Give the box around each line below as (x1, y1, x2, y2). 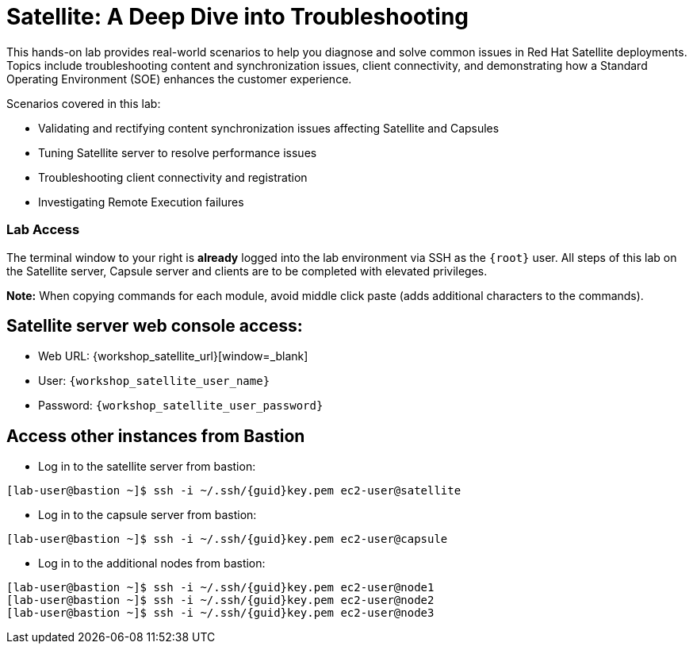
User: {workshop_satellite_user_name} (38, 374, 270, 388)
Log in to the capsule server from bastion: (38, 508, 257, 522)
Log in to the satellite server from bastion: (38, 460, 256, 474)
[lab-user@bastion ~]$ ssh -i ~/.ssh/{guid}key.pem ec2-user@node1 (6, 581, 435, 594)
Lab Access (6, 221, 80, 238)
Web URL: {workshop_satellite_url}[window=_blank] (38, 349, 308, 363)
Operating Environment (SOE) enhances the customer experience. (6, 71, 352, 86)
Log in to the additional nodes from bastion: (38, 556, 266, 571)
